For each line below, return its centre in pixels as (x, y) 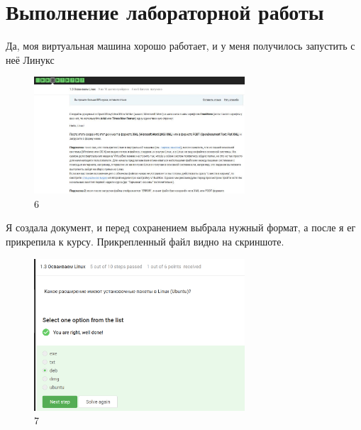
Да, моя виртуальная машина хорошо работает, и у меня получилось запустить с (180, 46)
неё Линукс (30, 59)
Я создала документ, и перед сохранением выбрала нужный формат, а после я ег (181, 227)
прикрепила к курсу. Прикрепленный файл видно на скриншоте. (145, 241)
